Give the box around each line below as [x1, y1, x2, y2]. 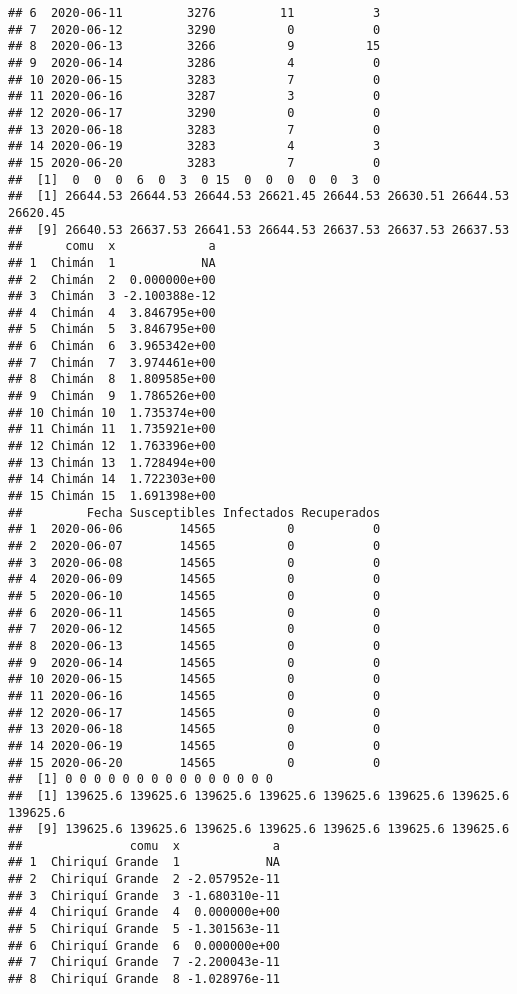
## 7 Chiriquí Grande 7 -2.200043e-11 [8, 955, 281, 970]
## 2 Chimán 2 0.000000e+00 [8, 272, 216, 287]
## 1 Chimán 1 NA [8, 255, 216, 270]
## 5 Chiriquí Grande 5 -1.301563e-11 [8, 922, 281, 937]
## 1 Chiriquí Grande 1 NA [8, 855, 281, 870]
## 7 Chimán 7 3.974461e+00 [8, 355, 216, 370]
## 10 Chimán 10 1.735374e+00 [8, 405, 216, 420]
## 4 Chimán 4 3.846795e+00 [8, 305, 216, 320]
